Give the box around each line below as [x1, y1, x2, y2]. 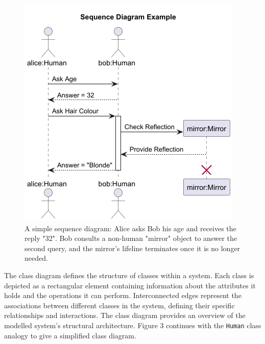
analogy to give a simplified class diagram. [4, 330, 136, 340]
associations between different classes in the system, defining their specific [4, 300, 235, 310]
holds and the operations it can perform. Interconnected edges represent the [4, 290, 242, 301]
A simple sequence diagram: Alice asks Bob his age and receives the [25, 223, 236, 233]
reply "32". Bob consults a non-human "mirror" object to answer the [25, 233, 237, 243]
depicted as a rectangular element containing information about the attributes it [4, 280, 256, 290]
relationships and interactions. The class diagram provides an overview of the [4, 310, 246, 321]
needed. [25, 253, 48, 263]
